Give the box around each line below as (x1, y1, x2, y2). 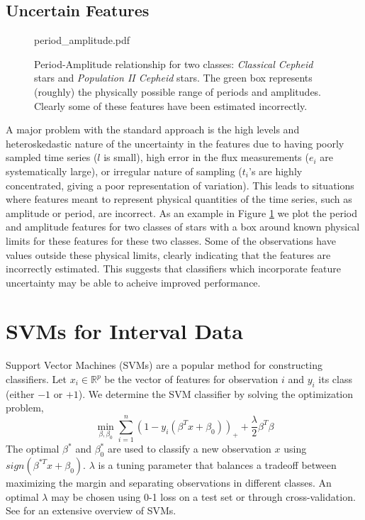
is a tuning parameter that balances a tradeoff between (98, 457, 337, 472)
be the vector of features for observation (104, 372, 279, 387)
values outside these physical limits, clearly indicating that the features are (6, 247, 331, 262)
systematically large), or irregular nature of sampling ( (6, 163, 242, 178)
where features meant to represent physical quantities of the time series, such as (6, 192, 352, 206)
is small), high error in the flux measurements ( (103, 150, 309, 165)
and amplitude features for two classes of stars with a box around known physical (6, 219, 360, 234)
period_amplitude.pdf (34, 33, 130, 48)
